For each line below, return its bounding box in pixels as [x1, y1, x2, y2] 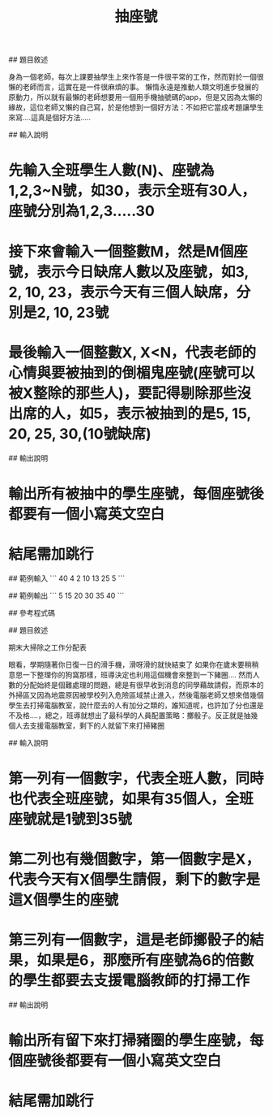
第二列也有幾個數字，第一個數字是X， [8, 850, 261, 868]
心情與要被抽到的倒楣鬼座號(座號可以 [8, 363, 255, 382]
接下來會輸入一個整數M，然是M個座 [8, 242, 249, 261]
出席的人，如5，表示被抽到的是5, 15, [8, 404, 251, 422]
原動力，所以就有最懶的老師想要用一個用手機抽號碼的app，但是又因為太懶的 [8, 93, 263, 102]
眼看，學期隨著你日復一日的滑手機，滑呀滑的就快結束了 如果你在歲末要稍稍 [8, 660, 259, 669]
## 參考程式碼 [8, 608, 55, 617]
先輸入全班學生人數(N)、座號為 [8, 162, 215, 180]
